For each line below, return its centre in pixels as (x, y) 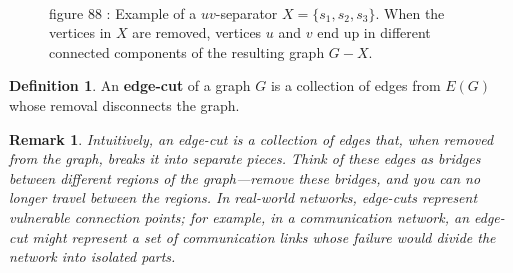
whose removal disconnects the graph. (124, 104)
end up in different (374, 32)
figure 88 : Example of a (123, 12)
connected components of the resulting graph (187, 51)
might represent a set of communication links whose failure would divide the (264, 236)
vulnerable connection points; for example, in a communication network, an (239, 216)
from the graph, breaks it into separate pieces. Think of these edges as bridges (245, 158)
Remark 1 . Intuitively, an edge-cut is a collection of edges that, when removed (251, 138)
